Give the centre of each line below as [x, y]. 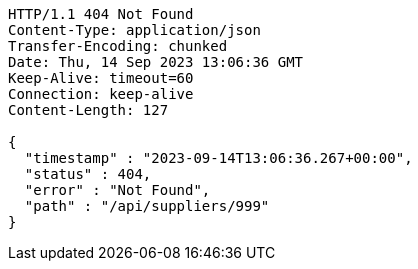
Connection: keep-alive [101, 94]
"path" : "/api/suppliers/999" [147, 206]
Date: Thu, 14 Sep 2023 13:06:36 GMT [156, 62]
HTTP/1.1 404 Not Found [101, 14]
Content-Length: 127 [88, 110]
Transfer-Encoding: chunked [118, 46]
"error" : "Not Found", [117, 190]
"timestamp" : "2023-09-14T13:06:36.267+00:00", [218, 158]
